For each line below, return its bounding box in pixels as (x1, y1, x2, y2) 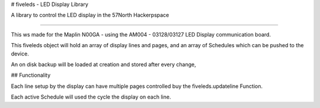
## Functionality (11, 71, 51, 79)
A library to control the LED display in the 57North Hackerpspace (11, 12, 169, 19)
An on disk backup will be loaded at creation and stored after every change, (11, 61, 196, 68)
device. (11, 50, 29, 57)
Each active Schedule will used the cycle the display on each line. (11, 93, 171, 100)
